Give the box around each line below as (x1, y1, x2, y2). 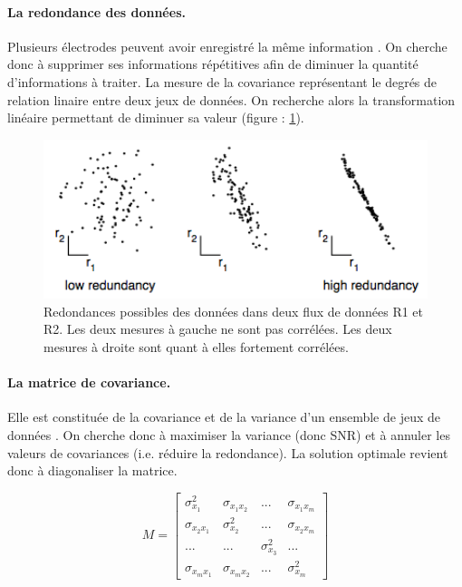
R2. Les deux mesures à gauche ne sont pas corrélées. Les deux (43, 319, 392, 338)
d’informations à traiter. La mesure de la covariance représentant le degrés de (7, 72, 438, 91)
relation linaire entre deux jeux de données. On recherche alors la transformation (7, 90, 456, 109)
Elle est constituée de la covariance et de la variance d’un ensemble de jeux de (7, 407, 440, 426)
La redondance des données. (7, 2, 186, 21)
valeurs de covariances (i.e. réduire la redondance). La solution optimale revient (7, 443, 448, 462)
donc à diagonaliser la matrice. (7, 461, 178, 480)
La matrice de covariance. (7, 373, 171, 392)
